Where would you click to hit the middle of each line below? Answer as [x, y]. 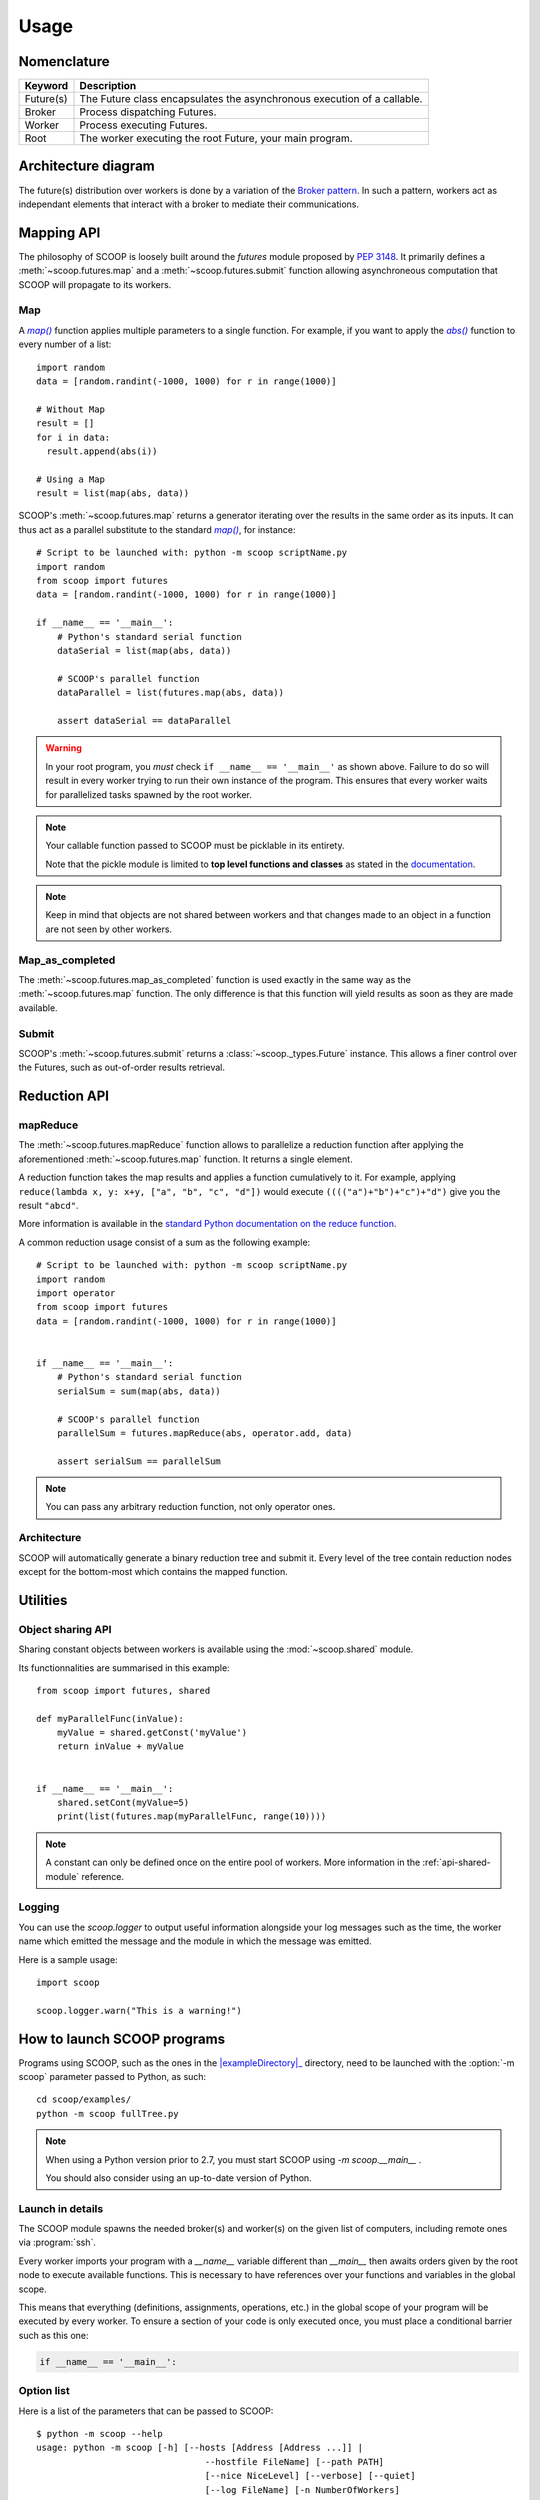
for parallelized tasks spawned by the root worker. [148, 794]
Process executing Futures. [144, 125]
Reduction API [64, 1096]
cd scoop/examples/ [84, 2099]
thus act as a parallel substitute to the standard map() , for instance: [157, 529]
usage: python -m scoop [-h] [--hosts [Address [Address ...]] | [200, 2448]
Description [108, 86]
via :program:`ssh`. [57, 2242]
